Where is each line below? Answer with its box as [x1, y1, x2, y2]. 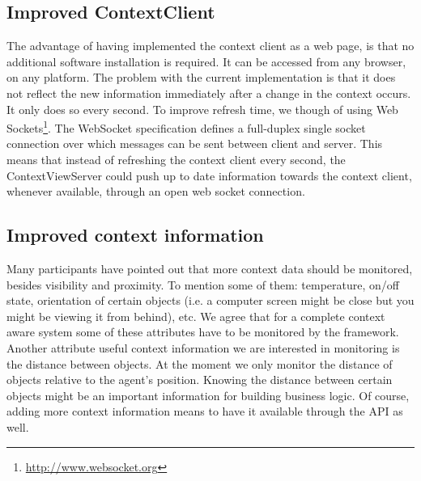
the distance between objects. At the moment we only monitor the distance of [6, 355, 393, 372]
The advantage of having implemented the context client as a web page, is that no [6, 37, 415, 54]
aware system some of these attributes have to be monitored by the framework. [6, 323, 399, 340]
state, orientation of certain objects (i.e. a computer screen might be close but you [6, 292, 415, 309]
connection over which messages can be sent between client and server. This [6, 135, 383, 152]
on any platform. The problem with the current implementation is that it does [6, 69, 396, 86]
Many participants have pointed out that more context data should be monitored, [6, 260, 413, 276]
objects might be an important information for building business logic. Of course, [6, 386, 410, 403]
